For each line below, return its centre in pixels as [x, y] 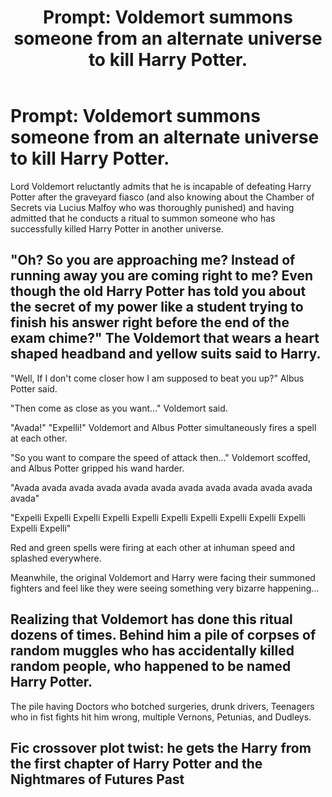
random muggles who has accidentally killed [152, 651]
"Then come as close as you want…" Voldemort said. [119, 408]
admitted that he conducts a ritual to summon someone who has [143, 218]
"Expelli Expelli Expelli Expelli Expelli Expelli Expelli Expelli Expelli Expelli [158, 517]
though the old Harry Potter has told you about [158, 291]
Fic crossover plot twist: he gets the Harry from [161, 747]
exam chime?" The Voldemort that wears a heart [165, 338]
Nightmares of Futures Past [97, 779]
